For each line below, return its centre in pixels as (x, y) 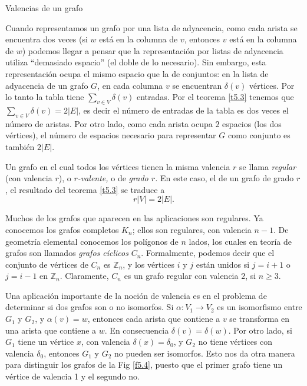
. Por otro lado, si (260, 330)
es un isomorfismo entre (260, 307)
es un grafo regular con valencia (181, 276)
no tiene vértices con (235, 342)
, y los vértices (148, 264)
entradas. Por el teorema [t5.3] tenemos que (215, 97)
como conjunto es (259, 135)
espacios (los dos (252, 123)
